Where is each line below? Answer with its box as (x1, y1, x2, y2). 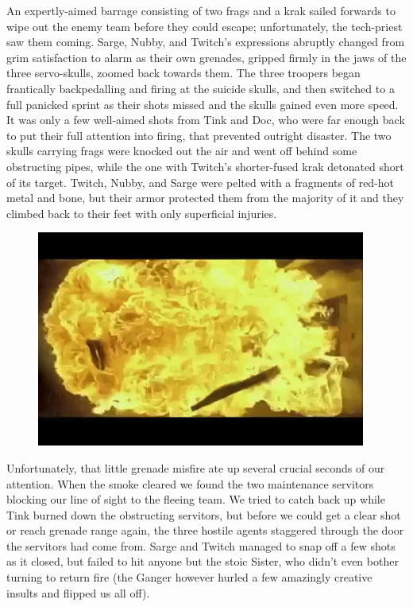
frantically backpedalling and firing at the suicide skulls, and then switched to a (6, 80, 395, 96)
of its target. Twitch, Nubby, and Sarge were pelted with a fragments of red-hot (6, 173, 395, 190)
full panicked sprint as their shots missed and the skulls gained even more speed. (6, 95, 399, 112)
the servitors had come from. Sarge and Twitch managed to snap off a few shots (6, 537, 396, 554)
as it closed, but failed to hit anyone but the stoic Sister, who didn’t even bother (6, 553, 399, 570)
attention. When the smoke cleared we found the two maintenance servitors (6, 475, 374, 492)
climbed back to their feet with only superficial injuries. (6, 204, 277, 221)
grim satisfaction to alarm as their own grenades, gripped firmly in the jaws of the (6, 49, 407, 65)
